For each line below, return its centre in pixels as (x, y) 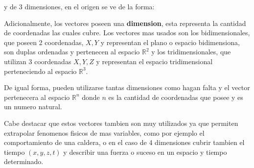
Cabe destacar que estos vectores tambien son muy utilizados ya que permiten (121, 123)
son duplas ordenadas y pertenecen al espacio (72, 52)
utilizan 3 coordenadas (38, 61)
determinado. (24, 161)
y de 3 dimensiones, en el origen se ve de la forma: (79, 6)
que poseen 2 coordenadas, (44, 42)
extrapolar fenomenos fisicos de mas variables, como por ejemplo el (104, 132)
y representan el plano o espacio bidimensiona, (170, 42)
